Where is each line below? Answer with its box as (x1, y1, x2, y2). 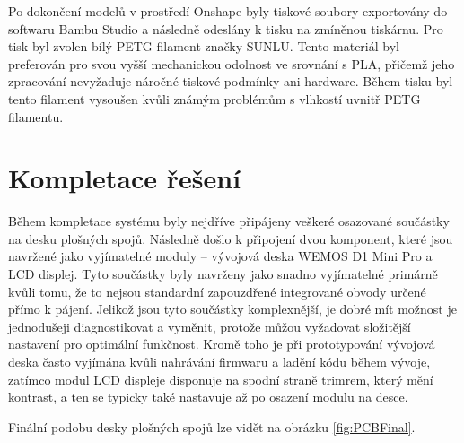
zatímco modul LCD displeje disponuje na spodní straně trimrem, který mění (8, 369, 433, 388)
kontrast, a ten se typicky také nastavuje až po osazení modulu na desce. (8, 387, 408, 406)
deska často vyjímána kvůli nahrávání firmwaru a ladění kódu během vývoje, (8, 352, 431, 371)
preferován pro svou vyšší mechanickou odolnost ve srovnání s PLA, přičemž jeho (8, 54, 455, 73)
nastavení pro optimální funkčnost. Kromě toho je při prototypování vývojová (8, 334, 435, 353)
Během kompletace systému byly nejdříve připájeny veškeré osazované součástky (8, 212, 450, 230)
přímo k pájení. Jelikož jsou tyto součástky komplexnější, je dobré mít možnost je (8, 300, 457, 318)
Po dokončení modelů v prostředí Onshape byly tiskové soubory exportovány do (8, 2, 448, 20)
